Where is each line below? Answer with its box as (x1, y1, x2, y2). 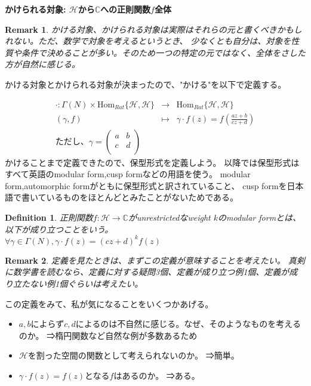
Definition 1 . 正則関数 (5, 211, 93, 224)
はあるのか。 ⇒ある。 (113, 369, 200, 381)
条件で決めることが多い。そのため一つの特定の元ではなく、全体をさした (21, 46, 306, 58)
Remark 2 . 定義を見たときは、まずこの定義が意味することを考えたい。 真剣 (5, 254, 305, 266)
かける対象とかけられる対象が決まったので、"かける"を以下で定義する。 (5, 78, 287, 90)
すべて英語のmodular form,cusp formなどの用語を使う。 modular (5, 168, 251, 180)
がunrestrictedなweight (128, 211, 211, 224)
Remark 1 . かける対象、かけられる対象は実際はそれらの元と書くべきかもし (5, 23, 302, 35)
